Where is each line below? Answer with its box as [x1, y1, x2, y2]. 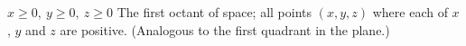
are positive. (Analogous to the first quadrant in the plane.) [60, 20, 390, 39]
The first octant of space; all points [116, 3, 312, 21]
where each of [372, 3, 448, 21]
